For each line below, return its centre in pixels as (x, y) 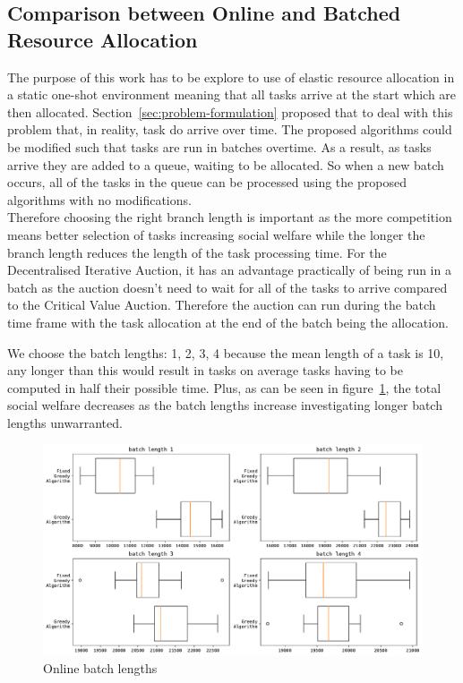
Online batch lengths (100, 668)
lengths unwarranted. (65, 422)
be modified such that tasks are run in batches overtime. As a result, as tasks (219, 146)
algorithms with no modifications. (99, 199)
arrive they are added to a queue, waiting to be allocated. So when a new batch (226, 164)
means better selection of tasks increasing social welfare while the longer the (216, 234)
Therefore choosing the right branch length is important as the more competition (230, 217)
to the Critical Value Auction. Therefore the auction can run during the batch (222, 305)
